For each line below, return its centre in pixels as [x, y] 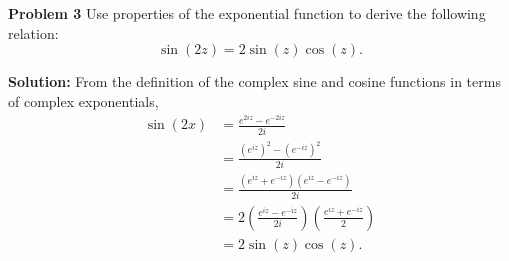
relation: [33, 32]
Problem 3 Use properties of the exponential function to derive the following [247, 13]
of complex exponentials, [83, 100]
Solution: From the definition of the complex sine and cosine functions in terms [254, 81]
